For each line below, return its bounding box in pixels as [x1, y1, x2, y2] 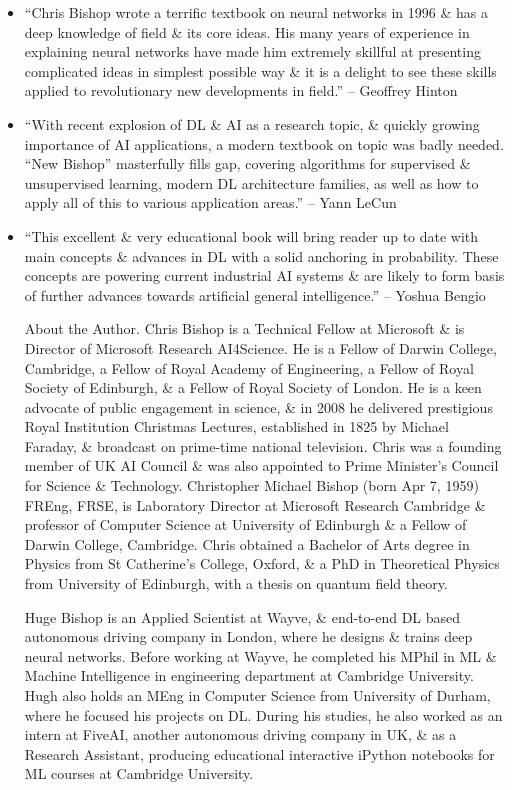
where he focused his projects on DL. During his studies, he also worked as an [24, 704, 503, 725]
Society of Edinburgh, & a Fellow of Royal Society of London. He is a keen [24, 377, 482, 398]
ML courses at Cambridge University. [24, 763, 254, 784]
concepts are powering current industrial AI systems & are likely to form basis [24, 265, 505, 286]
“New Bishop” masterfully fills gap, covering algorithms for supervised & [24, 153, 471, 174]
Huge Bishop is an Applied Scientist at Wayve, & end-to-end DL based [24, 606, 461, 627]
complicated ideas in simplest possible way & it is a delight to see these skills [24, 60, 497, 81]
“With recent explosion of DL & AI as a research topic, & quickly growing [24, 113, 480, 134]
